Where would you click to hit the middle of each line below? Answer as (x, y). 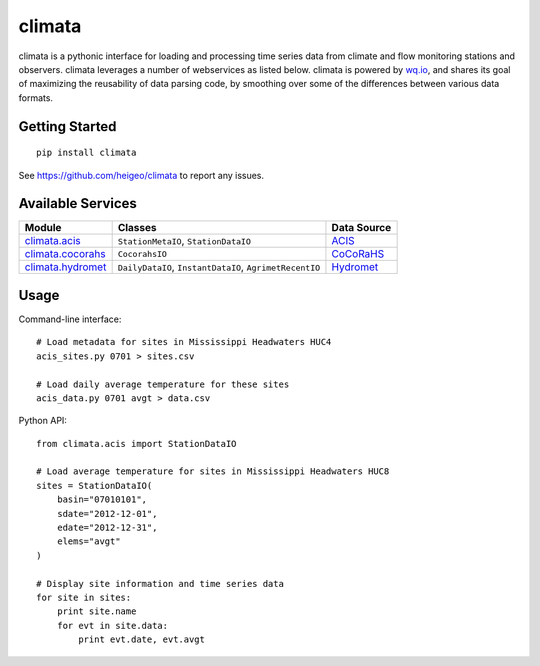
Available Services (77, 203)
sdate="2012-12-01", (107, 513)
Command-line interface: (70, 319)
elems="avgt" (88, 541)
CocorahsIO (142, 253)
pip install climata (86, 153)
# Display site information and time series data (160, 583)
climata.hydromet (65, 267)
